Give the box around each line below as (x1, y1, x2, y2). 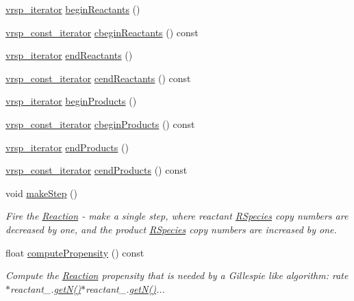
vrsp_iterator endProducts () (5, 140, 129, 154)
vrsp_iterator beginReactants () (5, 2, 140, 16)
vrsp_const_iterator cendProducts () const (5, 163, 188, 177)
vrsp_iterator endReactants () (5, 48, 133, 62)
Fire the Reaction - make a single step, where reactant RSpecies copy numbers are (5, 209, 349, 223)
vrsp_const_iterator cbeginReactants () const (5, 25, 199, 39)
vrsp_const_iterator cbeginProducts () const (5, 116, 195, 131)
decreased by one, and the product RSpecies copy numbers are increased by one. (5, 222, 337, 236)
